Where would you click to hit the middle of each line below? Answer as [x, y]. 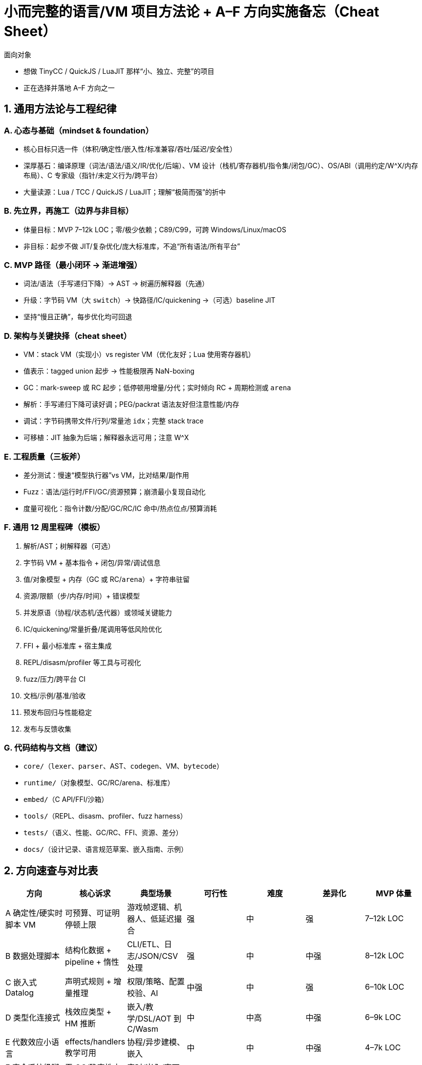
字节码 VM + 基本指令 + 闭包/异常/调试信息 [92, 562]
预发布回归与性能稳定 [58, 712]
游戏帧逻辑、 [151, 907]
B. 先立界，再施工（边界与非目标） [69, 211]
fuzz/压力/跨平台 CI [54, 679]
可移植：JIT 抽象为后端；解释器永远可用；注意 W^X [106, 438]
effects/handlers [95, 1042]
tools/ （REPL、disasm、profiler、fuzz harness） [105, 816]
